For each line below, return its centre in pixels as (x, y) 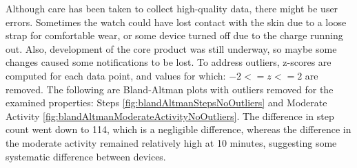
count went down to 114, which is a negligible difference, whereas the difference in (178, 129)
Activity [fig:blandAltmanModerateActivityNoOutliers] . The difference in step (170, 116)
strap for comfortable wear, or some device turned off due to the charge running (174, 35)
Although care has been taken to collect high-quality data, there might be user (172, 8)
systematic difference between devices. (86, 156)
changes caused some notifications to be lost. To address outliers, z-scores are (169, 62)
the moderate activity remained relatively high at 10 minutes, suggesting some (171, 142)
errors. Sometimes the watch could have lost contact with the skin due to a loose (176, 22)
